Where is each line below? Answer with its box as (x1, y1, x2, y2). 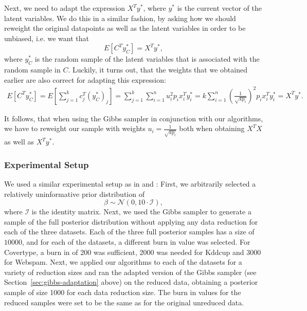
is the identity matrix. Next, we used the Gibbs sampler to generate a (31, 206, 251, 217)
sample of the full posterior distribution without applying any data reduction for (4, 216, 258, 227)
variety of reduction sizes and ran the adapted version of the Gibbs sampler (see (4, 266, 257, 277)
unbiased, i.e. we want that (4, 32, 89, 43)
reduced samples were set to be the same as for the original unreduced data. (4, 297, 244, 307)
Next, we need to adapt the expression (4, 3, 125, 13)
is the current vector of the (177, 3, 262, 13)
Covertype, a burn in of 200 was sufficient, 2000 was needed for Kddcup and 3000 (4, 246, 261, 257)
